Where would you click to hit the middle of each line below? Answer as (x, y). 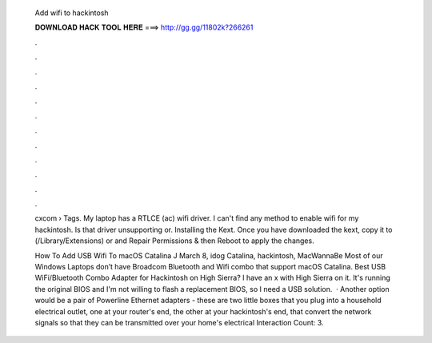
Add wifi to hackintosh (72, 13)
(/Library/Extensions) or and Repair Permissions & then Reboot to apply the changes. (175, 241)
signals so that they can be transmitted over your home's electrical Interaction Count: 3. (179, 322)
